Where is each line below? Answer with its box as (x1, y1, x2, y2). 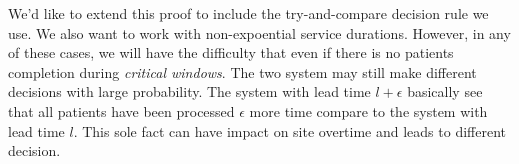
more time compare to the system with (249, 100, 488, 121)
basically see (407, 81, 483, 102)
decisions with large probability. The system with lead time (8, 81, 371, 102)
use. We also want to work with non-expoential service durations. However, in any (8, 22, 511, 43)
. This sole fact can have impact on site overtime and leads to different (73, 120, 506, 141)
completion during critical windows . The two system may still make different (8, 61, 477, 82)
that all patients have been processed (8, 100, 235, 121)
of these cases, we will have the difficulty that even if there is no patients (8, 42, 454, 63)
